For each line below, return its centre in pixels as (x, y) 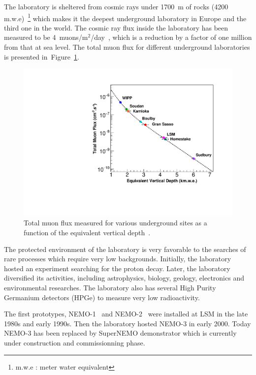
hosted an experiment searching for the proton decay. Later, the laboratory (117, 268)
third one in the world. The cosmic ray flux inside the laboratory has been (116, 27)
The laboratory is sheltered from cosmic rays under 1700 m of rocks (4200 (116, 6)
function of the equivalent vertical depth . (87, 233)
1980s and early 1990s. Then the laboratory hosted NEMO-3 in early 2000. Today (128, 323)
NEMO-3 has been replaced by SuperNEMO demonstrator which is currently (120, 333)
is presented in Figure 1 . (42, 56)
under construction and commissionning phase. (75, 343)
